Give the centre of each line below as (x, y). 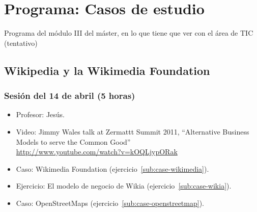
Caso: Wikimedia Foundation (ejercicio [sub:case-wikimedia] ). (112, 168)
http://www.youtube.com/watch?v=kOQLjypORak (97, 152)
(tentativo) (21, 43)
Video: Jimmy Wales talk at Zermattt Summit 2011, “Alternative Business (133, 131)
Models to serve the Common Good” (73, 141)
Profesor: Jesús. (40, 114)
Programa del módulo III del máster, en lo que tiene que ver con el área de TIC (129, 33)
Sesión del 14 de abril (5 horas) (70, 96)
